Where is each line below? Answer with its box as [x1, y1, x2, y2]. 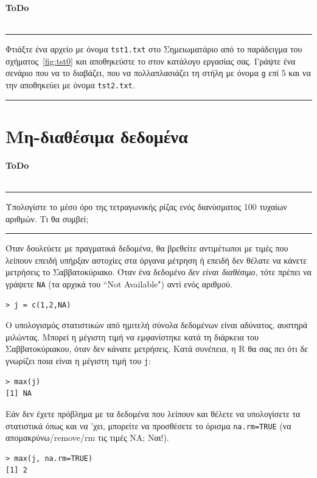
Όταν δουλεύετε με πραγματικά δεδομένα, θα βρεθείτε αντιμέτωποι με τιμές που [5, 242, 288, 255]
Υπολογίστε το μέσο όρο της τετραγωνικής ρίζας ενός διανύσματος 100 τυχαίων [5, 200, 287, 213]
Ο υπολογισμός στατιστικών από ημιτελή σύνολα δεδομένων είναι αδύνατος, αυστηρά [5, 318, 308, 331]
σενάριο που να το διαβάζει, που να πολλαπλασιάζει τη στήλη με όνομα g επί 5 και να [5, 66, 311, 79]
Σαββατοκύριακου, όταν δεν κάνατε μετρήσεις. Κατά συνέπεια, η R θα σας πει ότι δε [5, 342, 308, 355]
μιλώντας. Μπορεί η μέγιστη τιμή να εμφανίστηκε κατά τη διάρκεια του [5, 330, 259, 343]
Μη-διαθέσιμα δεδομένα [5, 123, 188, 148]
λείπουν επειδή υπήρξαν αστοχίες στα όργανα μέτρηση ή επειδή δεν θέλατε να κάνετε [5, 253, 307, 266]
